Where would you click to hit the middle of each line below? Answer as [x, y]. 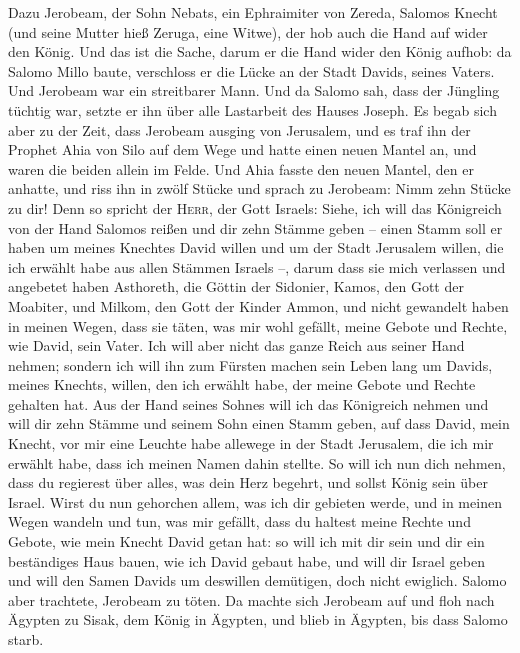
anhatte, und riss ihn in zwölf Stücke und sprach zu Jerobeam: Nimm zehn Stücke [259, 188]
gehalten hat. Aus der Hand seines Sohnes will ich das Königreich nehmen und [248, 403]
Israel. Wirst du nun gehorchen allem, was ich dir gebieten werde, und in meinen [255, 501]
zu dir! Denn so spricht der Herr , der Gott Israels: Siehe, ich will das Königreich [255, 207]
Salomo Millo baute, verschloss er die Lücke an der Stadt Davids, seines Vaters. [251, 70]
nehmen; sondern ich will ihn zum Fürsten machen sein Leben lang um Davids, [250, 364]
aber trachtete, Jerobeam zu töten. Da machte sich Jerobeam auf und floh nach [251, 599]
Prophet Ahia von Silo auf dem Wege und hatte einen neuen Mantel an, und [242, 149]
